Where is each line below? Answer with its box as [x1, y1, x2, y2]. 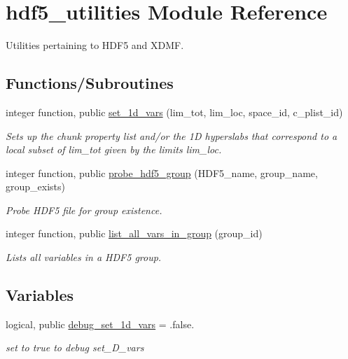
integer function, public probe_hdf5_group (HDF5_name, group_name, [6, 165, 318, 180]
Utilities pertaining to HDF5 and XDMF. [6, 38, 184, 52]
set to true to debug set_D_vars [6, 340, 144, 355]
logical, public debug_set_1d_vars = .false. [6, 316, 195, 331]
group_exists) [6, 179, 65, 194]
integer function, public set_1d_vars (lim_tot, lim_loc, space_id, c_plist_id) [6, 104, 343, 119]
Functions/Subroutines [6, 72, 174, 94]
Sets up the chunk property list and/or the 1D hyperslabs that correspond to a [6, 128, 337, 143]
